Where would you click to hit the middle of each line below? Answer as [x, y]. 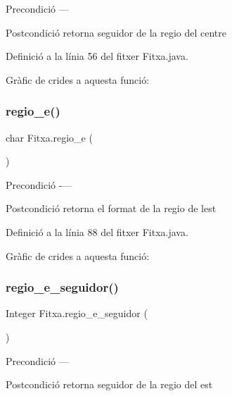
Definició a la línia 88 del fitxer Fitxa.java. [97, 231]
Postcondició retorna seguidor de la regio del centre [116, 32]
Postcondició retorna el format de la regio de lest [111, 208]
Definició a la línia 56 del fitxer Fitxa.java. [97, 56]
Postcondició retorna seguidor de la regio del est [109, 384]
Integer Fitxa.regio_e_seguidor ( [77, 313]
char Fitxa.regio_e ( [49, 137]
